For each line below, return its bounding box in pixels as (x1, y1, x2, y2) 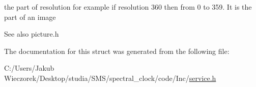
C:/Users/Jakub (4, 63, 54, 73)
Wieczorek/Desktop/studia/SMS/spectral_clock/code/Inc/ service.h (4, 72, 216, 83)
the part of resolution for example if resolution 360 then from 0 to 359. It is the (4, 2, 252, 12)
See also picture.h (4, 28, 59, 39)
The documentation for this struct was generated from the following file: (4, 45, 230, 56)
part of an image (4, 11, 56, 22)
